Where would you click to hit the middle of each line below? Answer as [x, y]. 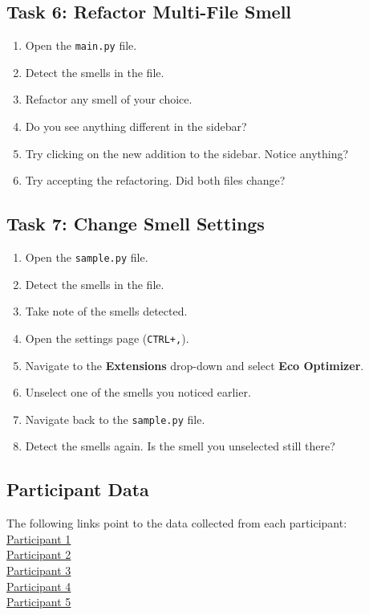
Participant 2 [39, 554]
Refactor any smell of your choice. [109, 99]
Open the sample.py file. [87, 257]
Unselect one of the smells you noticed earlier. [138, 392]
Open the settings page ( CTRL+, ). [107, 338]
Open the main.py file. [81, 45]
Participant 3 [39, 570]
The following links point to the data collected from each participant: [177, 523]
